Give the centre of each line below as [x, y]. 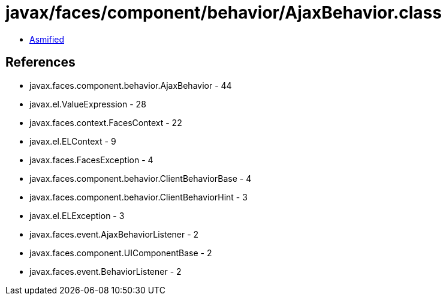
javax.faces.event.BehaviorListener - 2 [106, 271]
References [40, 62]
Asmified [47, 39]
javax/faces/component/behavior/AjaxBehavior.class [224, 13]
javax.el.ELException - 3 [77, 215]
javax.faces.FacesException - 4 [91, 160]
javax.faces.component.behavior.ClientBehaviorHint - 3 [138, 197]
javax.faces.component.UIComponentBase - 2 [121, 253]
